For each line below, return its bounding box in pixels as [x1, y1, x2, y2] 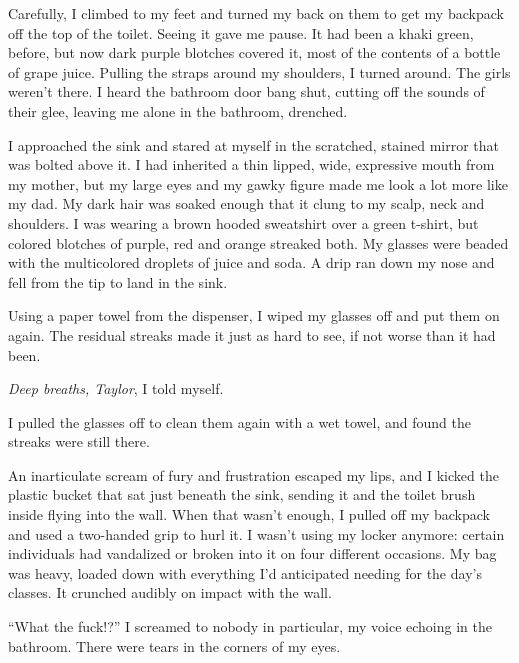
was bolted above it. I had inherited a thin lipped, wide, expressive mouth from [8, 154, 495, 175]
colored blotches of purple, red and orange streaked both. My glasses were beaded [8, 232, 509, 253]
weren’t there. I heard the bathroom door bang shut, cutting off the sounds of [8, 81, 485, 102]
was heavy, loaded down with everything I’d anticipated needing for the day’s [8, 562, 482, 583]
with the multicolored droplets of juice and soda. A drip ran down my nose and [8, 252, 495, 273]
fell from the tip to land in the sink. [8, 271, 228, 292]
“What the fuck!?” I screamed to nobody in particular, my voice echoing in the [8, 616, 492, 637]
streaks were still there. [8, 431, 150, 452]
